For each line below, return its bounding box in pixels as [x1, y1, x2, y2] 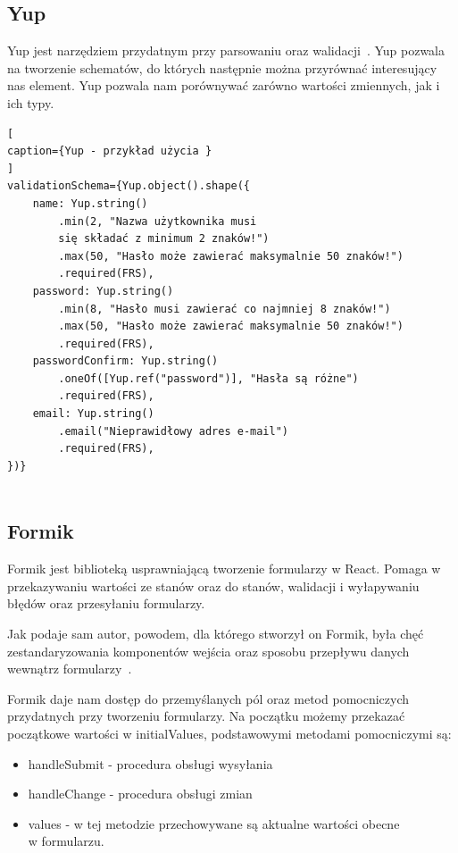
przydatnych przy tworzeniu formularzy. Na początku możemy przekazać [7, 707, 405, 725]
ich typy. [7, 93, 54, 112]
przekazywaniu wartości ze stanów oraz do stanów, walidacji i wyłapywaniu [7, 576, 420, 595]
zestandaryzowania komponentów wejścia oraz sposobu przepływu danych [7, 641, 410, 660]
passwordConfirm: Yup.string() [32, 355, 219, 368]
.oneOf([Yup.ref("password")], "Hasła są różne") [58, 372, 359, 385]
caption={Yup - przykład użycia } [7, 145, 212, 158]
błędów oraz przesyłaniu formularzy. [7, 594, 205, 613]
